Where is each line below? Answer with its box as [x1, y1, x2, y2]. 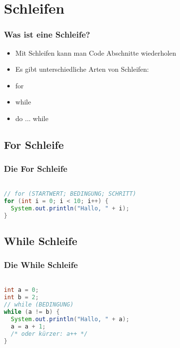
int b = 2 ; [4, 294, 39, 301]
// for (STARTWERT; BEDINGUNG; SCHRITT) [4, 190, 137, 198]
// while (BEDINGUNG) [4, 301, 74, 308]
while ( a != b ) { [4, 308, 60, 315]
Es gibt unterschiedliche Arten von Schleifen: [15, 64, 149, 74]
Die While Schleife [4, 259, 78, 271]
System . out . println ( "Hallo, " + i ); [11, 205, 129, 212]
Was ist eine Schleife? [4, 28, 90, 41]
